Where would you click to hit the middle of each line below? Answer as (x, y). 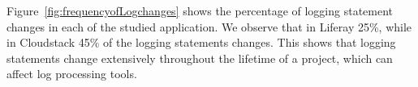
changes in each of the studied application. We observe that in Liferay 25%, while (209, 26)
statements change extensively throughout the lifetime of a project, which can (200, 58)
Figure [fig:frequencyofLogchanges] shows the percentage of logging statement (200, 10)
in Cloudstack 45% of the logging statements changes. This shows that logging (201, 42)
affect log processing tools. (72, 74)
